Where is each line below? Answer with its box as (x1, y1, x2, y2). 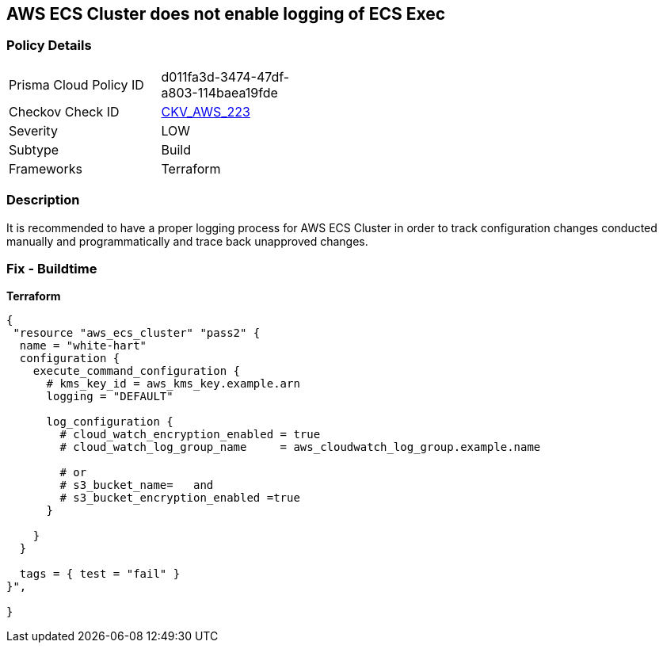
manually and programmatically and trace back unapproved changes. (6, 234, 368, 248)
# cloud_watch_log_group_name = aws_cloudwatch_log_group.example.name (59, 441, 541, 454)
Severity (9, 122, 58, 139)
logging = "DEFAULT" (46, 390, 173, 403)
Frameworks (9, 160, 82, 177)
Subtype (9, 141, 59, 158)
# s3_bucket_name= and (59, 479, 214, 492)
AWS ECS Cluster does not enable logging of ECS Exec (6, 4, 446, 24)
